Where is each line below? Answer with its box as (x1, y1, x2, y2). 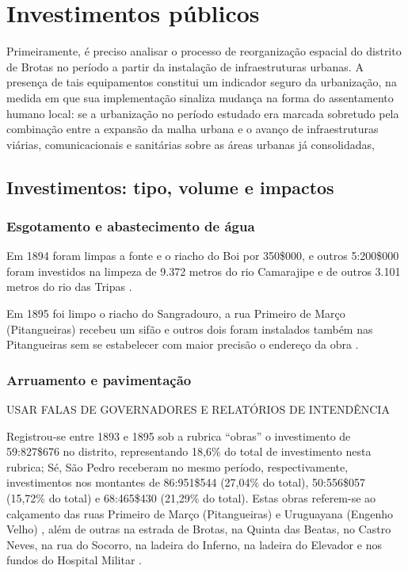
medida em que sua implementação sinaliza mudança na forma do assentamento (6, 89, 394, 105)
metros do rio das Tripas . (6, 278, 132, 295)
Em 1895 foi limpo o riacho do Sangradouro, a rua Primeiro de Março (6, 305, 345, 322)
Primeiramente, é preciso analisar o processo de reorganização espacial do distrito (6, 43, 402, 59)
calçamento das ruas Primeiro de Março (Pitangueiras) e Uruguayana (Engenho (6, 505, 393, 521)
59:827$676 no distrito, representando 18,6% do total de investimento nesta (6, 443, 372, 460)
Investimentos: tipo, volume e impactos (6, 174, 334, 199)
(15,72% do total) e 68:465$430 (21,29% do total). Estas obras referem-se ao (6, 490, 376, 506)
